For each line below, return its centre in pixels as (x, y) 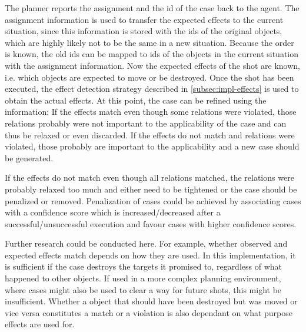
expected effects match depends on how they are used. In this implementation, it (150, 255)
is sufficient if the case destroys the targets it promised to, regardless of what (143, 266)
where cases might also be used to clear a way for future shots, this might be (143, 289)
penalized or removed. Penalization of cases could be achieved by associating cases (153, 200)
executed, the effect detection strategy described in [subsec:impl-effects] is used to (152, 89)
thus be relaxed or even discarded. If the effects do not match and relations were (150, 135)
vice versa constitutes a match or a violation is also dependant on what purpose (149, 312)
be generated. (29, 157)
